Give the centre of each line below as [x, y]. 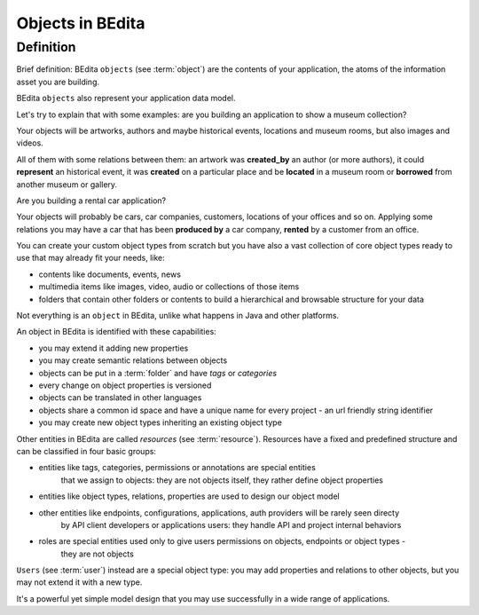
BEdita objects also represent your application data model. [126, 99]
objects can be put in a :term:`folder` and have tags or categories [158, 373]
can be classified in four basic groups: [86, 451]
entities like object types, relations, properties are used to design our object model [189, 496]
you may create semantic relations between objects [133, 360]
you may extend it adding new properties [114, 348]
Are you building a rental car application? [91, 201]
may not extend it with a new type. [79, 582]
